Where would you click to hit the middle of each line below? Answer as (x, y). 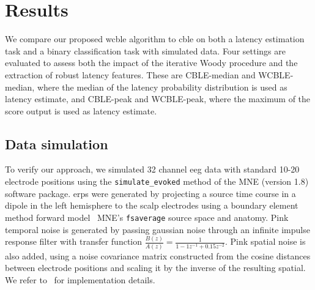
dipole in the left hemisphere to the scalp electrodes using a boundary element (152, 205)
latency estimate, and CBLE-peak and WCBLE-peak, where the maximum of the (158, 99)
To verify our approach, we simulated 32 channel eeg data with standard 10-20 (152, 169)
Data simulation (57, 143)
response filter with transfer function (74, 241)
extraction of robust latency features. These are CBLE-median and (130, 74)
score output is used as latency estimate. (81, 110)
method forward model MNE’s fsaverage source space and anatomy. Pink (147, 217)
